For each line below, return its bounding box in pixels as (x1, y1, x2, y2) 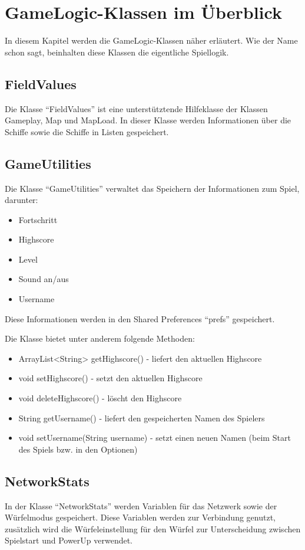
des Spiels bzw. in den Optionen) (18, 443, 138, 455)
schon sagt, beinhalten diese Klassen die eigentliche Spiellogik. (5, 45, 229, 58)
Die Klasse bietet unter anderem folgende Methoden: (5, 332, 195, 345)
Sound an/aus (18, 273, 69, 285)
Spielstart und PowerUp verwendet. (5, 534, 133, 546)
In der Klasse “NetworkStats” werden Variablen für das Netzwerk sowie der (5, 499, 277, 512)
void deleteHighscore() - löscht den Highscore (18, 392, 182, 404)
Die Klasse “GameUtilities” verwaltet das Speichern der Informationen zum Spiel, (5, 182, 300, 194)
